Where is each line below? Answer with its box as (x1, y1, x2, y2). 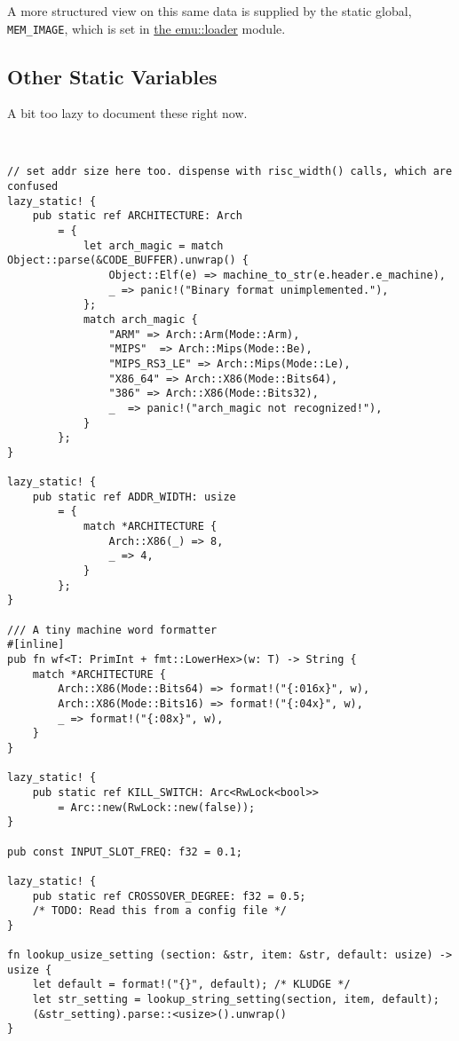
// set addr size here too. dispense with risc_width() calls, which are (7, 165, 453, 178)
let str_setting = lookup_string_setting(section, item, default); (32, 993, 439, 1006)
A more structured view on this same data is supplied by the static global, (7, 2, 412, 20)
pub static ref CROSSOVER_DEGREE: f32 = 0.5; (32, 889, 306, 903)
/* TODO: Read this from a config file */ (32, 904, 287, 918)
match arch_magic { (83, 312, 198, 326)
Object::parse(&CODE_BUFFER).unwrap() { (7, 254, 249, 267)
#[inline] (7, 638, 65, 651)
